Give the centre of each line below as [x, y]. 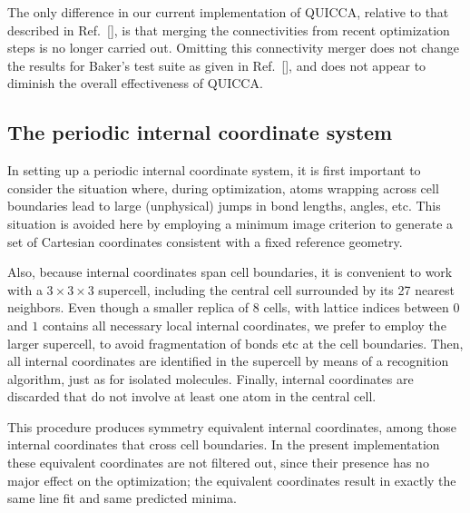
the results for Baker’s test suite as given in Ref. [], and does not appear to [217, 65]
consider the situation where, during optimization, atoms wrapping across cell [223, 187]
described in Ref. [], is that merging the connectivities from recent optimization [229, 30]
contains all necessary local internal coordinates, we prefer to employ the [244, 325]
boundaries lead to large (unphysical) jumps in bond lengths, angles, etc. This [224, 206]
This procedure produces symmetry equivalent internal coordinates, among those [232, 426]
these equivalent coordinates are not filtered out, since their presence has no [218, 463]
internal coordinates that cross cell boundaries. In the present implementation [224, 444]
